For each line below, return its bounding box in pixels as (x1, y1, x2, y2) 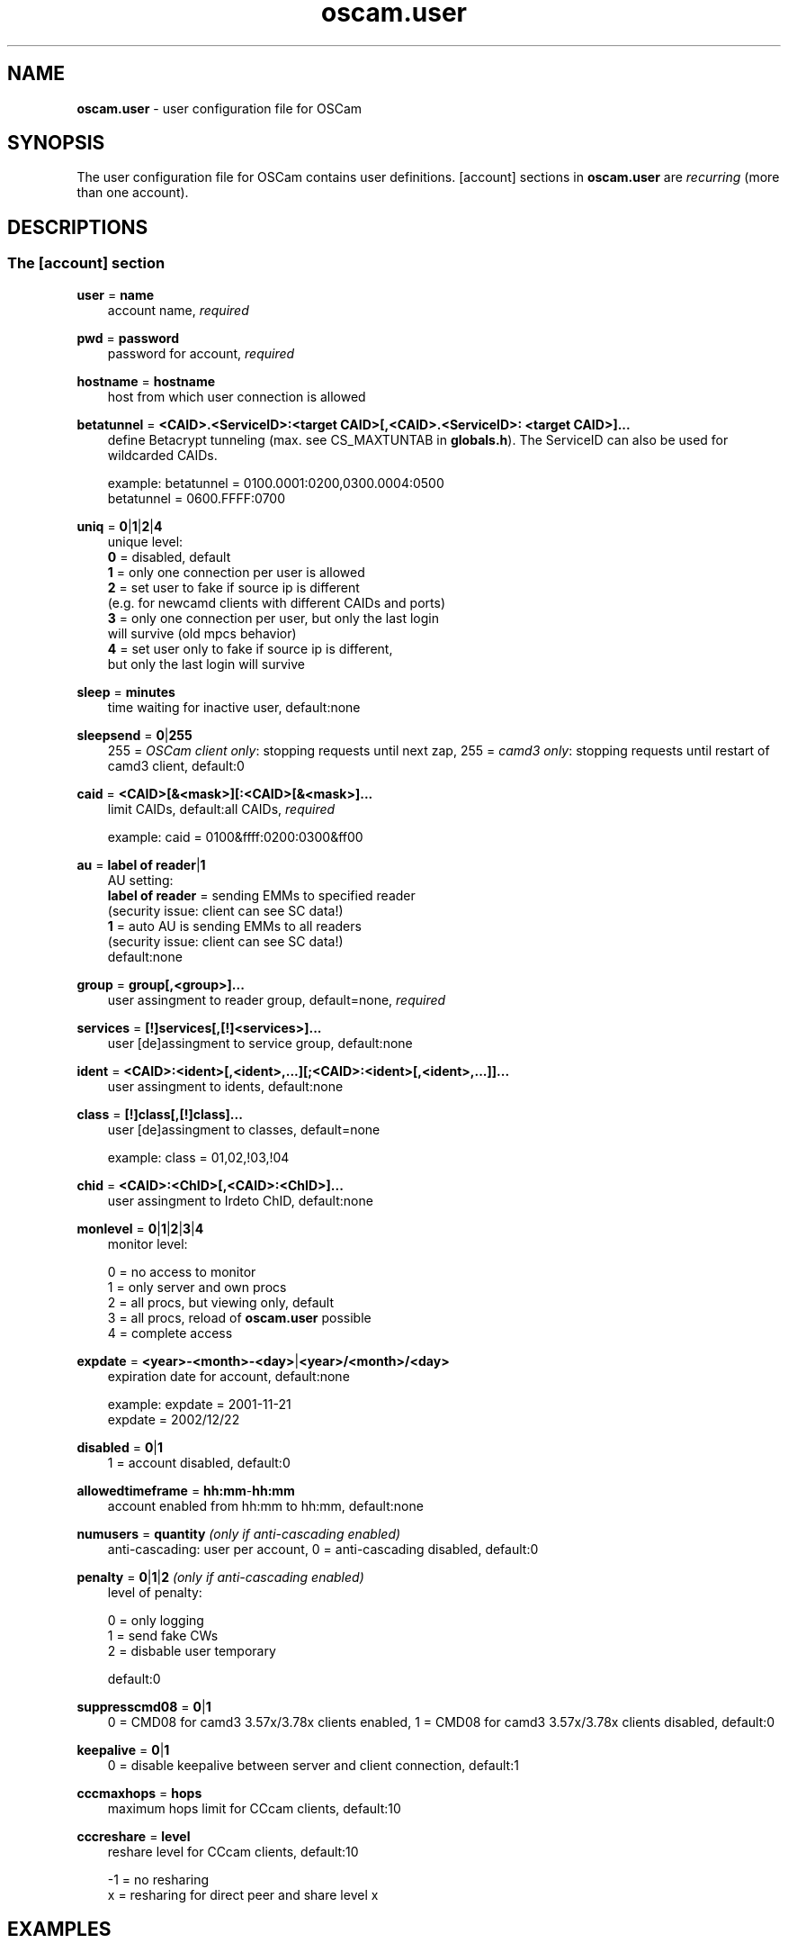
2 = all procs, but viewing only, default (107, 1294, 334, 1310)
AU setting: (107, 872, 174, 888)
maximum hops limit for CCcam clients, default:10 (107, 1800, 401, 1816)
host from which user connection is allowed (107, 388, 366, 404)
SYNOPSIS (7, 131, 105, 155)
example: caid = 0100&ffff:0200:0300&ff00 (107, 828, 363, 845)
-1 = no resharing (107, 1871, 210, 1887)
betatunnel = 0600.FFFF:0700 (107, 490, 286, 506)
